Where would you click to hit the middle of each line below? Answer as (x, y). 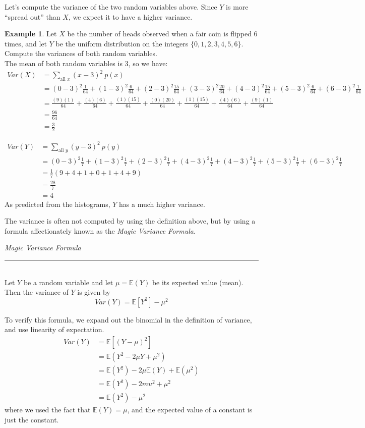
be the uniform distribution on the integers (122, 43)
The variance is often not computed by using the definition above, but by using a (130, 221)
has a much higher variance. (162, 204)
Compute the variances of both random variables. (81, 53)
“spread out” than (33, 16)
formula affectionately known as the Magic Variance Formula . (100, 230)
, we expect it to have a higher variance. (130, 16)
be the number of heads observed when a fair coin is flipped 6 (162, 34)
